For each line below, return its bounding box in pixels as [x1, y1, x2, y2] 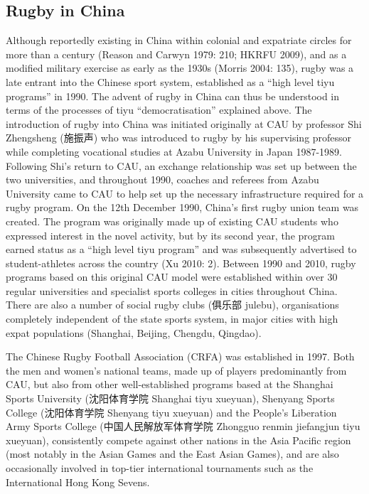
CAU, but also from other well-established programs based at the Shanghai [6, 377, 333, 392]
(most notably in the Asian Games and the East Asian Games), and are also [6, 446, 339, 461]
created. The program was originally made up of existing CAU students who [6, 213, 338, 228]
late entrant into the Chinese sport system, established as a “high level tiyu [6, 74, 335, 89]
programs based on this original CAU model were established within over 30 [6, 269, 338, 284]
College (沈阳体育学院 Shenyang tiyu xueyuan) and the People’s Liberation [6, 404, 337, 419]
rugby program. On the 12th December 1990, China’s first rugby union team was [6, 200, 359, 215]
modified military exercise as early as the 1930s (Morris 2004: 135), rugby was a [6, 60, 354, 75]
